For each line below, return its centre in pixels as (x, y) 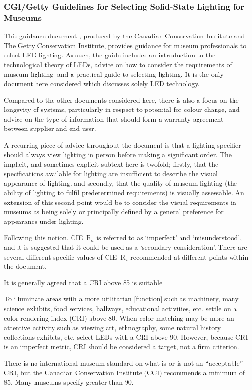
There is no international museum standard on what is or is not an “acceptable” (124, 362)
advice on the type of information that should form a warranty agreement (114, 119)
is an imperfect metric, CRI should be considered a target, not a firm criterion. (122, 346)
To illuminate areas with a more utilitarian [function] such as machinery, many (121, 299)
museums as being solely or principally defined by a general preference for (114, 212)
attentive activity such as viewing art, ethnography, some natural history (113, 327)
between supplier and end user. (50, 128)
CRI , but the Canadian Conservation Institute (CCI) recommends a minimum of (125, 372)
